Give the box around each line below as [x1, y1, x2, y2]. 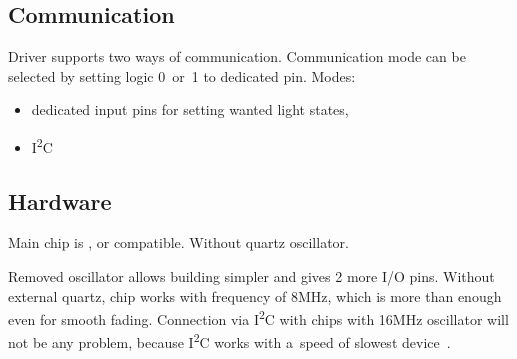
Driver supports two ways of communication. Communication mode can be [8, 46, 466, 67]
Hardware [8, 185, 112, 216]
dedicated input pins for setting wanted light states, [31, 99, 349, 120]
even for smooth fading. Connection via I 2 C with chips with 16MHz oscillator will [8, 306, 509, 329]
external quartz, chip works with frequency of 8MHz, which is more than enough [8, 285, 502, 306]
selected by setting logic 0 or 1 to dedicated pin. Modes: [8, 65, 356, 86]
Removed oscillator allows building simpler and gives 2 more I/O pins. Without [8, 266, 495, 287]
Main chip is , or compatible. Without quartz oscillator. [8, 232, 349, 253]
